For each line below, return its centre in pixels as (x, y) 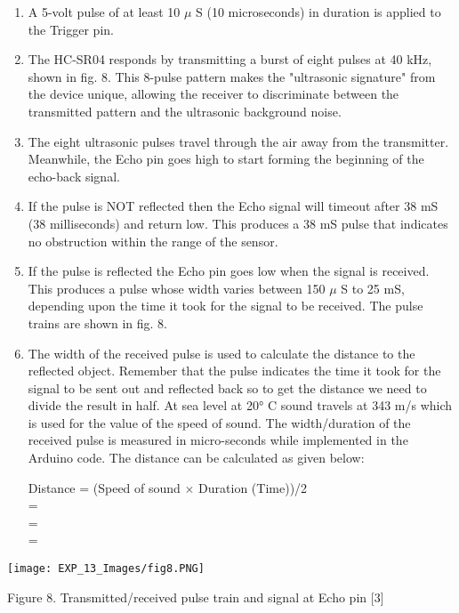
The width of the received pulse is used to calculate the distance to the (221, 353)
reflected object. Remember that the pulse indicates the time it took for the (234, 371)
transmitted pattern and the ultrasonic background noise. (185, 111)
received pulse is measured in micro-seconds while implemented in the (218, 440)
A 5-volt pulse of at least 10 (104, 12)
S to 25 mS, (373, 288)
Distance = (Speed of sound (104, 487)
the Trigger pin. (71, 29)
